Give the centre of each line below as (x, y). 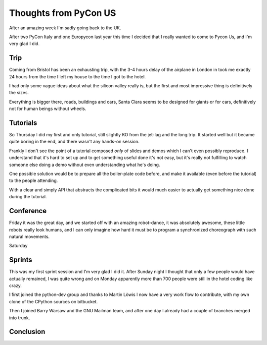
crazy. (16, 286)
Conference (28, 211)
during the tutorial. (28, 197)
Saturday (18, 246)
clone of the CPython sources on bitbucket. (54, 301)
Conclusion (27, 332)
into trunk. (20, 318)
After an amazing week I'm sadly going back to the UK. (65, 28)
